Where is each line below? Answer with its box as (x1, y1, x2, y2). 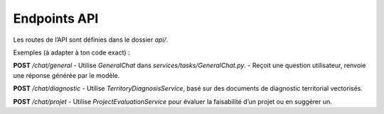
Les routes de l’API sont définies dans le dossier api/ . (13, 35, 169, 44)
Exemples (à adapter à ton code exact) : (13, 48, 131, 57)
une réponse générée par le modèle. (13, 71, 120, 79)
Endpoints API (13, 11, 99, 26)
